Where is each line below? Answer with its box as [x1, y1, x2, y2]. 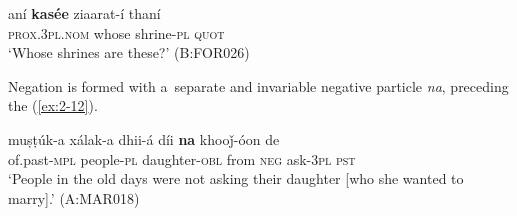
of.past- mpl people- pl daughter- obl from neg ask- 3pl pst [8, 148, 356, 169]
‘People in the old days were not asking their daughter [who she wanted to [8, 168, 464, 189]
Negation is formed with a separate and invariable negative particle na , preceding [8, 75, 509, 96]
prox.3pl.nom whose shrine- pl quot [8, 22, 225, 43]
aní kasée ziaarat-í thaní [8, 3, 161, 23]
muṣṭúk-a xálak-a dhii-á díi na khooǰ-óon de [8, 128, 280, 149]
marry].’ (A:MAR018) [8, 187, 140, 208]
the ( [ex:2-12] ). [8, 95, 98, 116]
